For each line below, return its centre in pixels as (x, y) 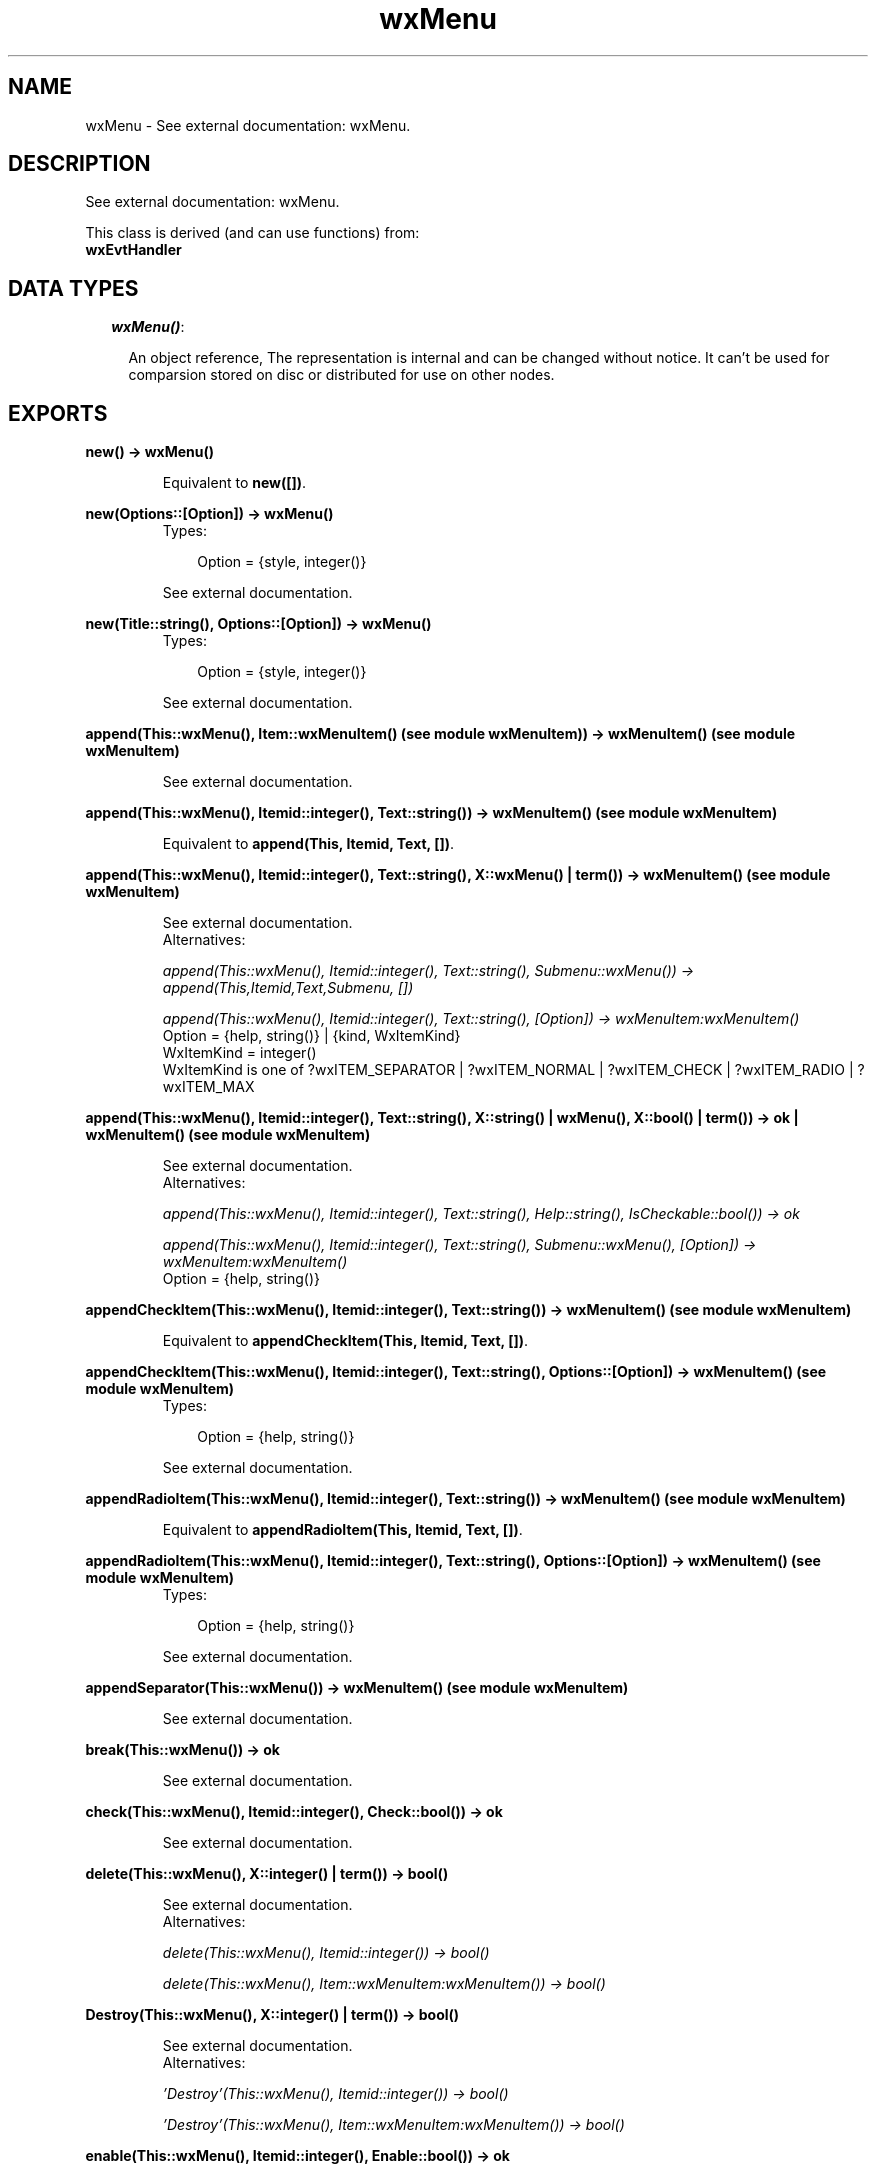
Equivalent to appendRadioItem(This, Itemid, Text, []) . (342, 1530)
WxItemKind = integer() (239, 1053)
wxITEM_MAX (208, 1087)
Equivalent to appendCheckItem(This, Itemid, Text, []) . (345, 1341)
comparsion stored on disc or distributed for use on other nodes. (341, 375)
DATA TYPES (73, 288)
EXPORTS (58, 413)
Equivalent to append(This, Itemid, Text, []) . (308, 844)
